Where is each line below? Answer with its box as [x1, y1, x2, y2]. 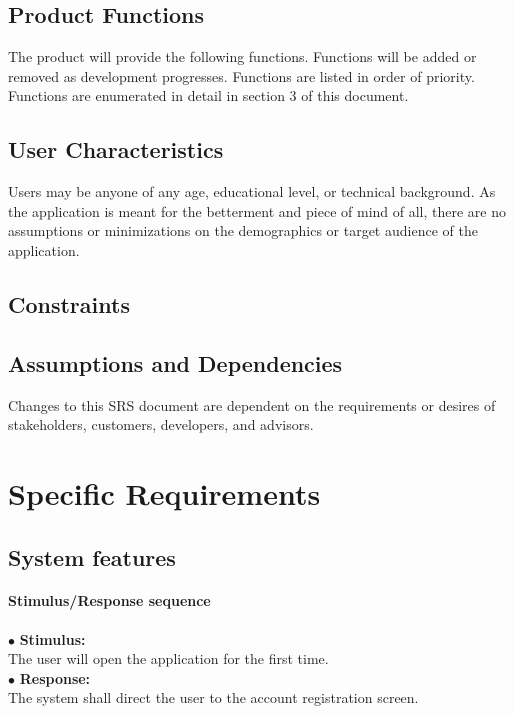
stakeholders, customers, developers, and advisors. [8, 414, 314, 435]
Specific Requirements [8, 472, 321, 513]
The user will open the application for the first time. [8, 648, 329, 669]
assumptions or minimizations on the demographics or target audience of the [8, 220, 478, 241]
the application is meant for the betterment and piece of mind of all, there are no [8, 200, 507, 221]
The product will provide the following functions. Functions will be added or [8, 46, 477, 67]
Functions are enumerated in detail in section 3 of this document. [8, 85, 409, 106]
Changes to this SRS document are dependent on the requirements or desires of [8, 394, 496, 415]
